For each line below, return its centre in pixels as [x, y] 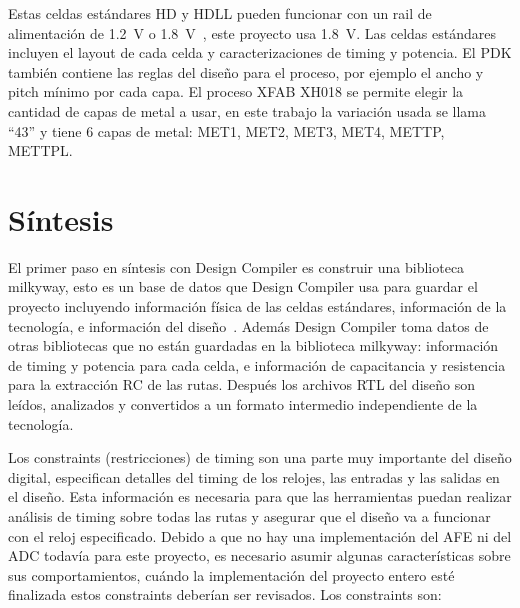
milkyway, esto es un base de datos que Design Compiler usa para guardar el [243, 286]
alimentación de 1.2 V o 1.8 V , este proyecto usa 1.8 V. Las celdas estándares [252, 32]
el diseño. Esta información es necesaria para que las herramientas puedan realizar [260, 496]
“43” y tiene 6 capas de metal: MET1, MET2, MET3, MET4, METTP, [226, 130]
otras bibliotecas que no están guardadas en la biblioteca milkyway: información [253, 345]
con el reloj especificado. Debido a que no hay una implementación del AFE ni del [260, 535]
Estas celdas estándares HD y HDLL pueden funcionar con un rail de [220, 13]
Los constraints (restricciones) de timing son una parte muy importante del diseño [260, 457]
